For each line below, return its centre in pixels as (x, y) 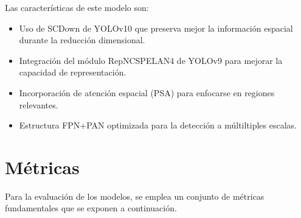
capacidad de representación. (73, 72)
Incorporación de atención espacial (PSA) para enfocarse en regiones (147, 92)
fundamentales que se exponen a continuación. (91, 208)
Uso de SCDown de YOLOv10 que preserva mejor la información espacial (156, 28)
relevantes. (39, 104)
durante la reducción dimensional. (82, 40)
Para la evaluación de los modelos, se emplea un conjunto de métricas (135, 196)
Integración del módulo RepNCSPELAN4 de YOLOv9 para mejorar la (151, 60)
